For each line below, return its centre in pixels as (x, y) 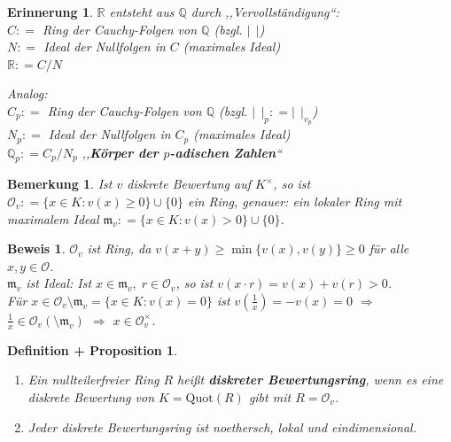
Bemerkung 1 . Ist (60, 184)
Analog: (27, 93)
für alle (389, 248)
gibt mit (270, 397)
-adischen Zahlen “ (225, 152)
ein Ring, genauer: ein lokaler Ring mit (295, 202)
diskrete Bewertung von (91, 397)
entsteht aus (142, 12)
